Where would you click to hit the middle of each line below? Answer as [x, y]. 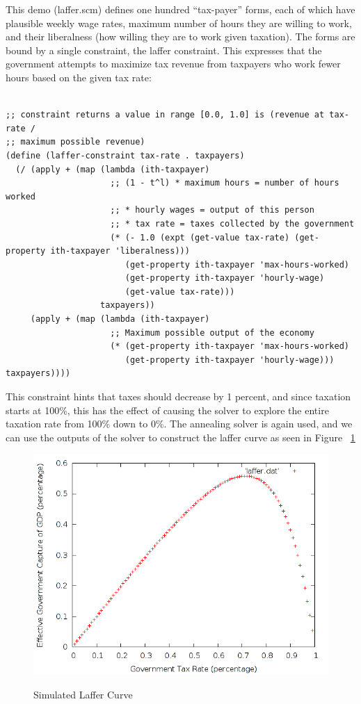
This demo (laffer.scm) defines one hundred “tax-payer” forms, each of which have [180, 9]
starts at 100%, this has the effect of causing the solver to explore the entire [167, 410]
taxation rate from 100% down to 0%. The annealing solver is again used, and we [179, 424]
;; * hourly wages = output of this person [212, 210]
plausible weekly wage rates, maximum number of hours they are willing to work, [179, 23]
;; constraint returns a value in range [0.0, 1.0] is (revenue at [165, 115]
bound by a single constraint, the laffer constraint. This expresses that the [164, 50]
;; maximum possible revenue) [75, 142]
